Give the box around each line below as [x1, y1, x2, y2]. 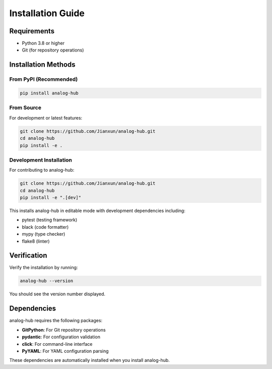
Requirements [9, 27, 55, 35]
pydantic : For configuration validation [22, 334, 101, 340]
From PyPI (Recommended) [9, 76, 78, 83]
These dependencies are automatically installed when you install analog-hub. [9, 357, 170, 363]
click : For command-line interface [22, 341, 93, 347]
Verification [9, 251, 47, 260]
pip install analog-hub [20, 90, 79, 96]
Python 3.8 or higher [22, 40, 65, 46]
